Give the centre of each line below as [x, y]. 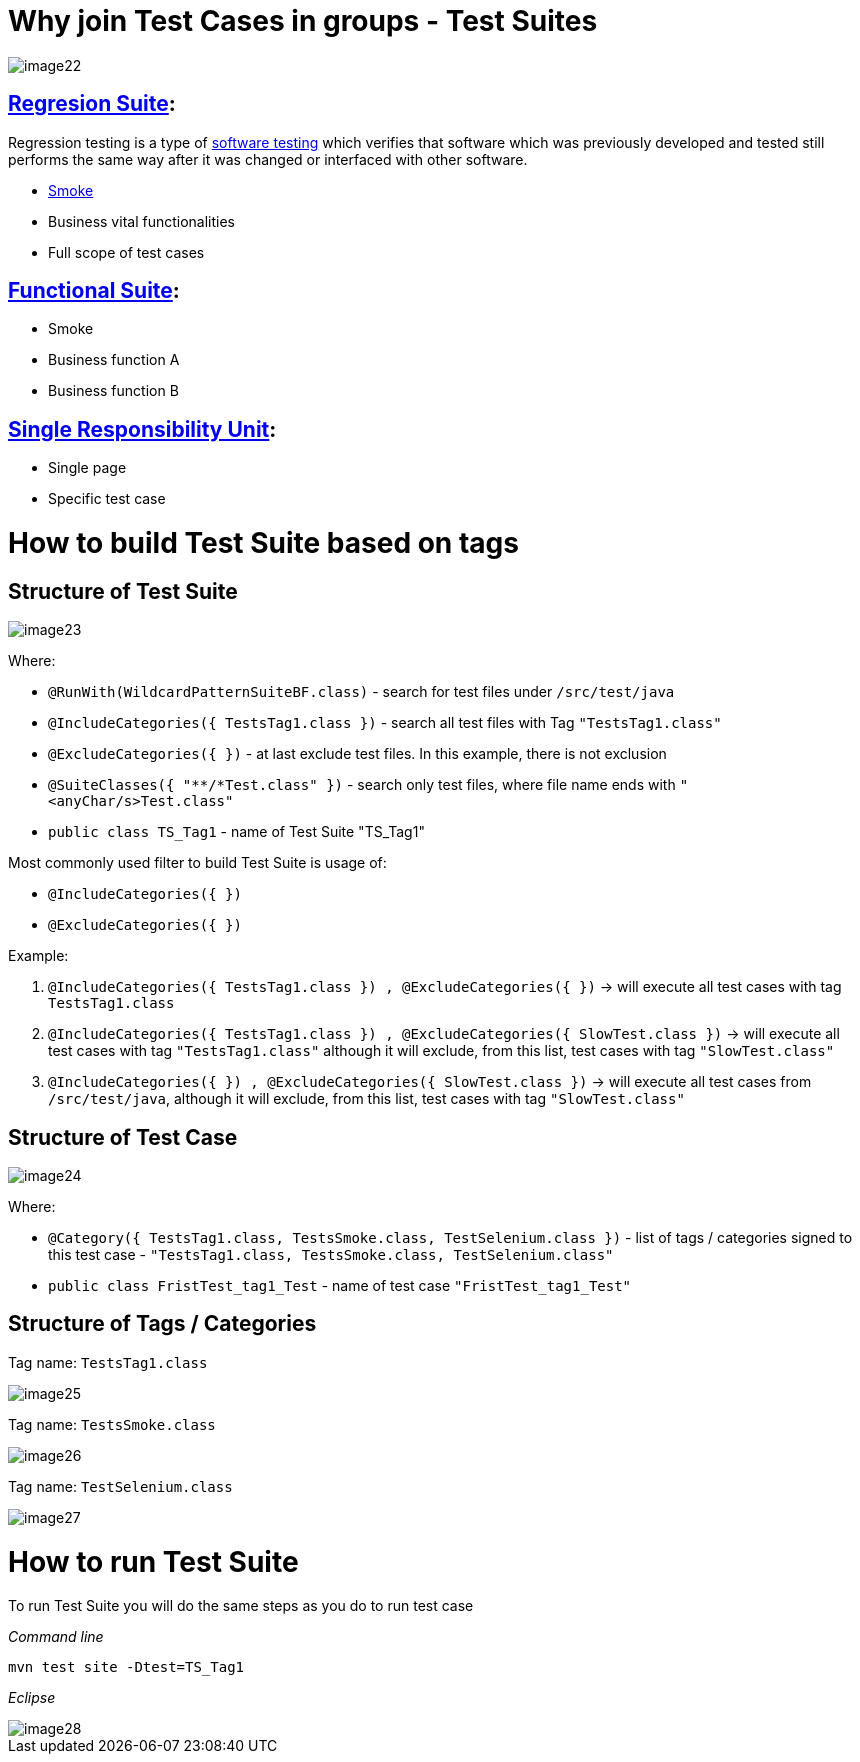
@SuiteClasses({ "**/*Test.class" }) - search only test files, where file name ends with [362, 785]
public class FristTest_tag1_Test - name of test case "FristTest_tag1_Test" [340, 1286]
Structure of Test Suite [123, 591]
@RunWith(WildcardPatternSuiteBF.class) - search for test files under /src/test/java [361, 692]
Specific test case [107, 499]
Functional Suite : [94, 291]
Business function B [113, 391]
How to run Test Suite [153, 1561]
